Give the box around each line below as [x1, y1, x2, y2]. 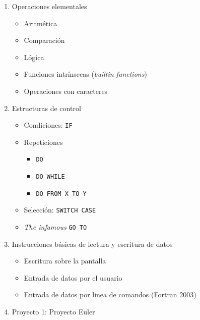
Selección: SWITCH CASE [24, 204, 96, 215]
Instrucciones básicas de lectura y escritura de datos [12, 238, 173, 249]
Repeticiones [24, 136, 63, 147]
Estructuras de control [12, 102, 81, 113]
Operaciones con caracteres [24, 85, 108, 96]
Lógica [24, 51, 44, 62]
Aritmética [24, 18, 57, 28]
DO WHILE [36, 173, 65, 181]
